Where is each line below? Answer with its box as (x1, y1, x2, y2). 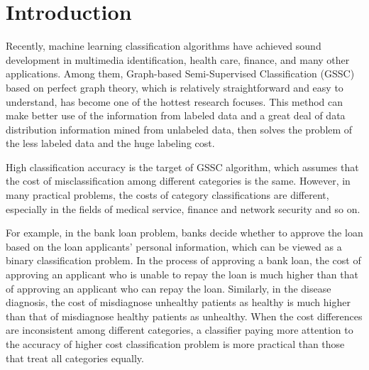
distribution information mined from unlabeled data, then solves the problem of (6, 121, 353, 136)
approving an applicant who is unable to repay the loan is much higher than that (6, 267, 358, 282)
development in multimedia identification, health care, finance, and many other (6, 52, 350, 67)
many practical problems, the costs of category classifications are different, (6, 187, 329, 202)
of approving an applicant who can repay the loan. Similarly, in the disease (6, 281, 331, 295)
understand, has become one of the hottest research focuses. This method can (6, 94, 343, 109)
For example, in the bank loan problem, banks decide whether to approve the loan (6, 225, 363, 240)
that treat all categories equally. (6, 350, 144, 365)
